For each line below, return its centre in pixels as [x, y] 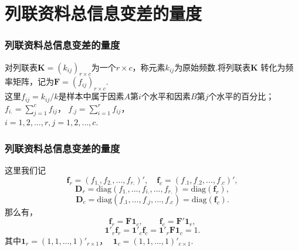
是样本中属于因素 [91, 96]
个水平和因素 [166, 96]
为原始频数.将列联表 [213, 67]
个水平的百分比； [241, 96]
